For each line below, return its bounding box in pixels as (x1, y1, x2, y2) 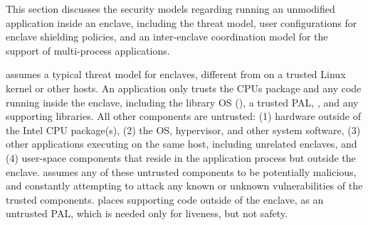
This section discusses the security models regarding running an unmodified (6, 1, 335, 16)
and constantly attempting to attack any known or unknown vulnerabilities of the (6, 178, 363, 193)
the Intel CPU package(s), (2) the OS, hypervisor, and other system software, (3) (6, 122, 361, 137)
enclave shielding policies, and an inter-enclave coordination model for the (6, 29, 328, 44)
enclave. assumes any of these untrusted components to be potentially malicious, (6, 164, 357, 179)
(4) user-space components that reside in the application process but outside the (6, 150, 356, 165)
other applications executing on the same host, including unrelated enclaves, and (6, 136, 357, 151)
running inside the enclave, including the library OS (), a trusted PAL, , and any (6, 94, 359, 109)
